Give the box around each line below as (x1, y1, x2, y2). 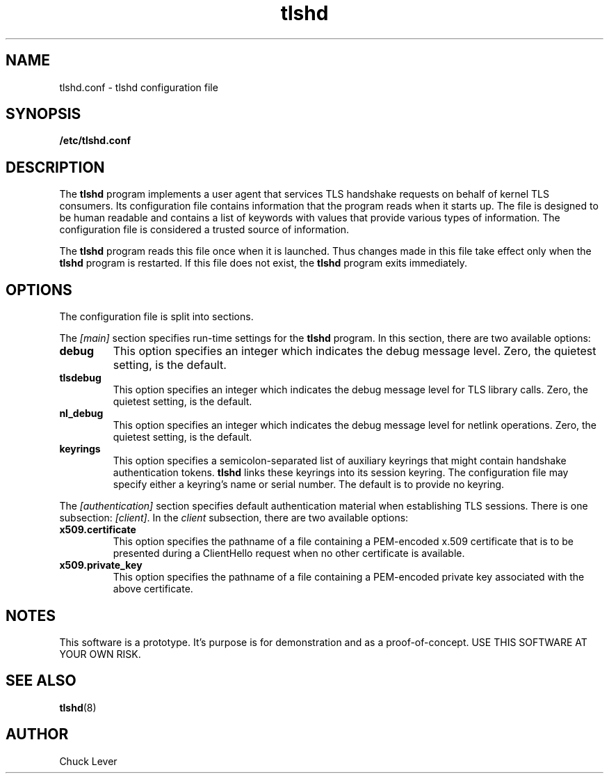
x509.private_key (59, 559, 143, 572)
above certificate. (113, 583, 193, 595)
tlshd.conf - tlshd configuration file (59, 81, 218, 93)
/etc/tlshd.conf (59, 134, 131, 147)
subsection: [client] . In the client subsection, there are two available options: (59, 512, 409, 524)
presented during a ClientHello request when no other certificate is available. (113, 547, 465, 560)
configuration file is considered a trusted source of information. (59, 223, 350, 236)
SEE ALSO (6, 672, 76, 690)
